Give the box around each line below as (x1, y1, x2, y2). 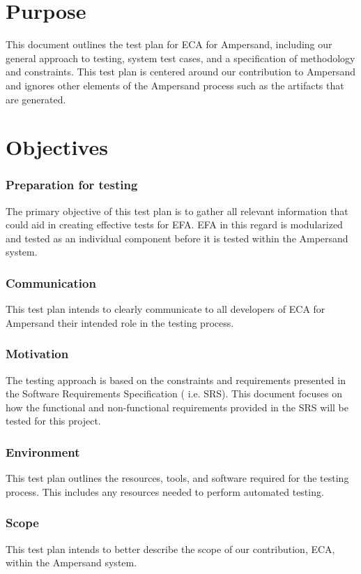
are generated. (6, 91, 66, 106)
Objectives (6, 133, 108, 161)
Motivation (6, 345, 69, 362)
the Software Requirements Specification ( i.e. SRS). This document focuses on (6, 386, 342, 401)
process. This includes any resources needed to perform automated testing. (6, 484, 324, 499)
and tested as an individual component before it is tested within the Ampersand (6, 230, 348, 245)
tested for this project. (6, 413, 101, 428)
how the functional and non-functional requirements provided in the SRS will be (6, 399, 349, 414)
